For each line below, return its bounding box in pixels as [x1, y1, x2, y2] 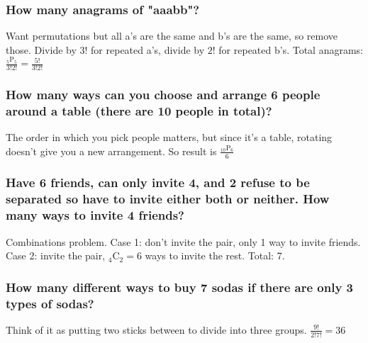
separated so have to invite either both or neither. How [6, 190, 330, 208]
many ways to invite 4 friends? [6, 206, 184, 224]
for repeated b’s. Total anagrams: [218, 42, 363, 57]
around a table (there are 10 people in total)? [6, 101, 272, 119]
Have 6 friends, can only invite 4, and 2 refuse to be [6, 174, 310, 191]
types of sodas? [6, 294, 94, 312]
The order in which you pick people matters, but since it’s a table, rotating [6, 130, 333, 145]
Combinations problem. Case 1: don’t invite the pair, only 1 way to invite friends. [6, 234, 361, 249]
